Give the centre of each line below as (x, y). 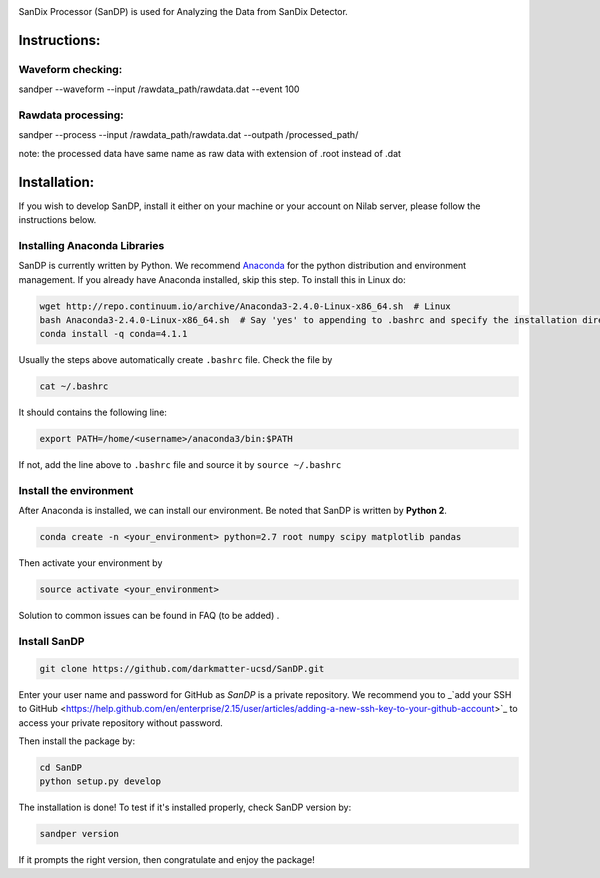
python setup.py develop (100, 781)
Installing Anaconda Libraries (91, 245)
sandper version (79, 834)
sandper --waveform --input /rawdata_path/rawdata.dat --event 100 (159, 89)
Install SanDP (51, 642)
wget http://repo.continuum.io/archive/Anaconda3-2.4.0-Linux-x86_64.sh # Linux (245, 306)
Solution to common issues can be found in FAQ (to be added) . (149, 616)
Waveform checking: (70, 69)
